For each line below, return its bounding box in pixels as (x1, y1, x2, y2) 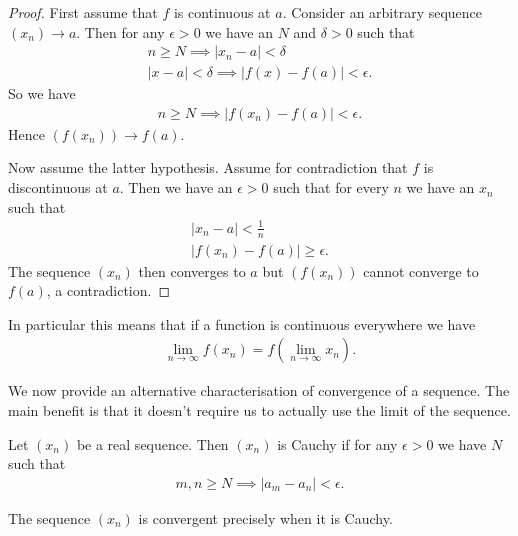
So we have (8, 83, 76, 104)
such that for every (273, 177, 389, 198)
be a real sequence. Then (76, 433, 229, 454)
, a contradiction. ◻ (46, 280, 171, 301)
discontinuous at (8, 177, 108, 198)
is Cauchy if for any (277, 433, 398, 454)
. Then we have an (119, 177, 233, 198)
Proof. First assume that (8, 2, 158, 22)
